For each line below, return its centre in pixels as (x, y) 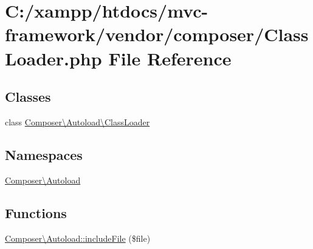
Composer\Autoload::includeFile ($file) (78, 238)
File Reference (170, 58)
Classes (28, 97)
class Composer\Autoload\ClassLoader (77, 121)
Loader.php (53, 58)
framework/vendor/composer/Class (157, 34)
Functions (36, 212)
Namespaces (44, 154)
